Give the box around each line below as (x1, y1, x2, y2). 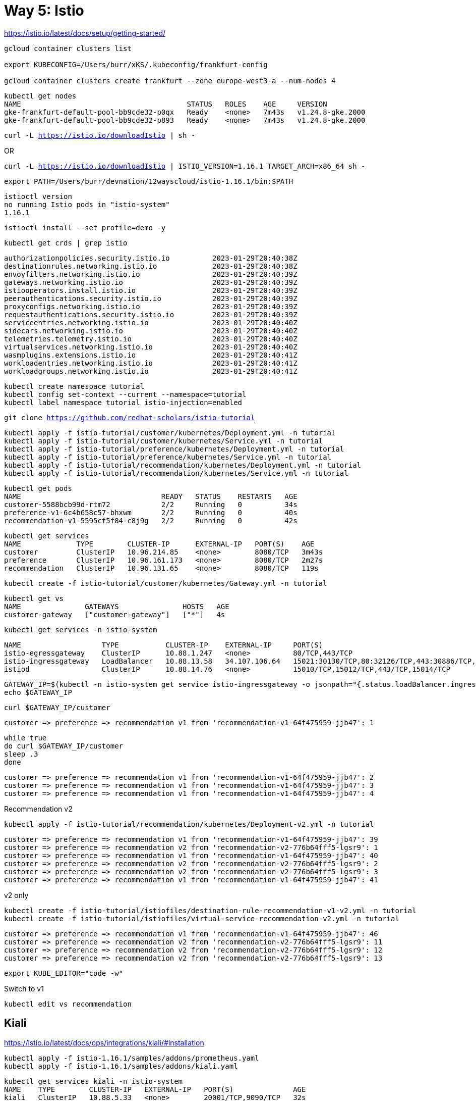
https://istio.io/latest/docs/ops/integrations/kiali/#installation (4, 1038, 204, 1047)
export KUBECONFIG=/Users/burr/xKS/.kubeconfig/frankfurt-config (4, 60, 268, 69)
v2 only (4, 890, 29, 899)
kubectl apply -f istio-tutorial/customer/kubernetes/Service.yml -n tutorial (4, 436, 323, 445)
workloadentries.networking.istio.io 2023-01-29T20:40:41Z (4, 359, 297, 367)
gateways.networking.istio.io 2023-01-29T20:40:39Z (4, 278, 297, 286)
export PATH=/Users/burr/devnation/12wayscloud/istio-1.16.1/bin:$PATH (4, 177, 293, 185)
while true (4, 733, 47, 742)
